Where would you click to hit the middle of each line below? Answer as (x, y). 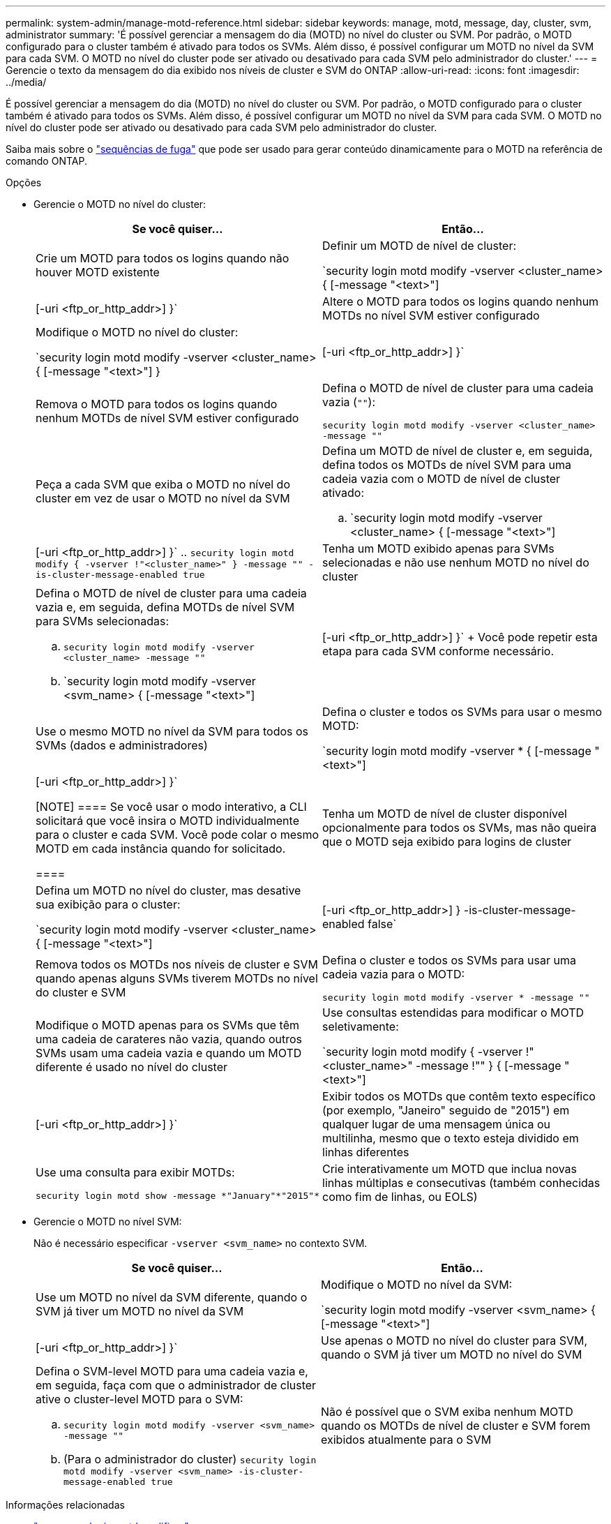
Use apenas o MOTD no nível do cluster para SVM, (454, 1340)
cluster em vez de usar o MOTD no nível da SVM (163, 498)
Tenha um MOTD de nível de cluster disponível (445, 814)
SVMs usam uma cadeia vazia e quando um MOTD (169, 1053)
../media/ (26, 82)
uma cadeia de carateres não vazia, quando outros (169, 1039)
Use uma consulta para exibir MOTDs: (135, 1172)
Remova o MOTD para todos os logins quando (157, 404)
